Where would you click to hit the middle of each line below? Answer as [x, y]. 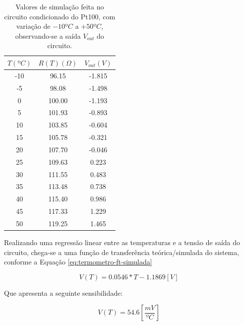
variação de [33, 26]
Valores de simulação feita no [60, 6]
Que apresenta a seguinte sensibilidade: [63, 292]
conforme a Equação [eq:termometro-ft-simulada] [78, 262]
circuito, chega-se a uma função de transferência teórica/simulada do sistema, [122, 252]
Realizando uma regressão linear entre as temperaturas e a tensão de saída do [122, 242]
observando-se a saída [48, 35]
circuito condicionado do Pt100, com [60, 16]
